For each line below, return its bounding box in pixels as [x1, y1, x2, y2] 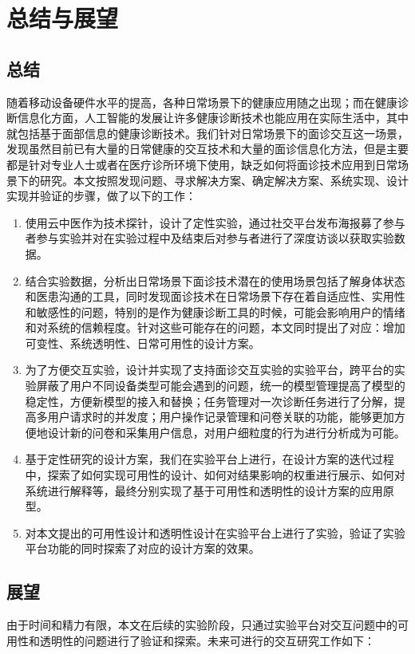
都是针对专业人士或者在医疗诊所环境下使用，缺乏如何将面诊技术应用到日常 [6, 156, 397, 172]
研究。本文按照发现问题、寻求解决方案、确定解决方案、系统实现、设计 [39, 171, 409, 188]
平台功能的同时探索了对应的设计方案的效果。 [25, 540, 260, 557]
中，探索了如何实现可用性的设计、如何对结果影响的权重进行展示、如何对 [25, 467, 405, 483]
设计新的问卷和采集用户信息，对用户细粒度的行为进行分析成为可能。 [47, 424, 405, 440]
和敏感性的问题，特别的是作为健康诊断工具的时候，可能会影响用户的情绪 [25, 303, 405, 320]
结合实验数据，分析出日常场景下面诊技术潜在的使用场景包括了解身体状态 [25, 272, 405, 289]
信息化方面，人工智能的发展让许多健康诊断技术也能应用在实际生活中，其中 [17, 109, 409, 126]
